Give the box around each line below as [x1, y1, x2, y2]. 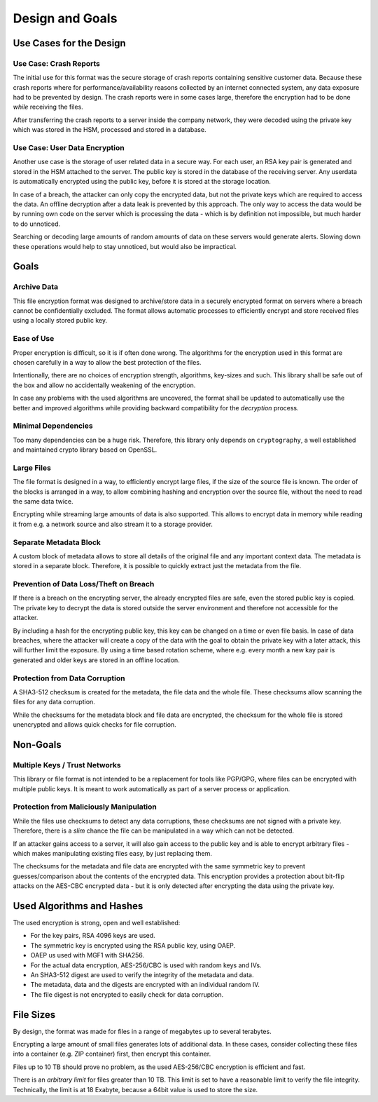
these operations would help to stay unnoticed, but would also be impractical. [13, 242, 237, 250]
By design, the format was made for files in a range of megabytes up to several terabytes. [13, 1027, 272, 1035]
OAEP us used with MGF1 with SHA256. [30, 951, 145, 960]
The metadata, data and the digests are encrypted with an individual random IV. [30, 981, 260, 989]
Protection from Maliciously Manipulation [13, 802, 157, 812]
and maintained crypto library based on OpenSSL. [13, 445, 157, 454]
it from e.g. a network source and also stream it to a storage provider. [13, 520, 213, 528]
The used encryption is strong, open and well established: [13, 919, 181, 927]
